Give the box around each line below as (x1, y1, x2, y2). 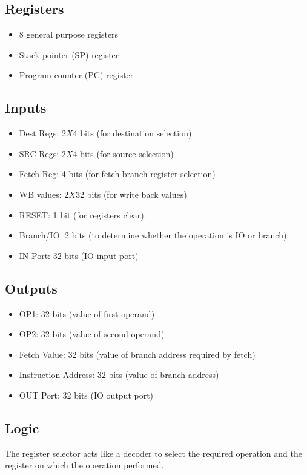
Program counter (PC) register (19, 69, 134, 81)
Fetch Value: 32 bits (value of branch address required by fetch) (19, 348, 256, 360)
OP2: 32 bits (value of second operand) (19, 328, 165, 340)
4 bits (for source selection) (73, 147, 174, 160)
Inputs (5, 98, 47, 117)
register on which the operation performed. (5, 459, 164, 471)
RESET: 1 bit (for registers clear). (19, 208, 147, 221)
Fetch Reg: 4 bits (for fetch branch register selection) (19, 167, 216, 180)
